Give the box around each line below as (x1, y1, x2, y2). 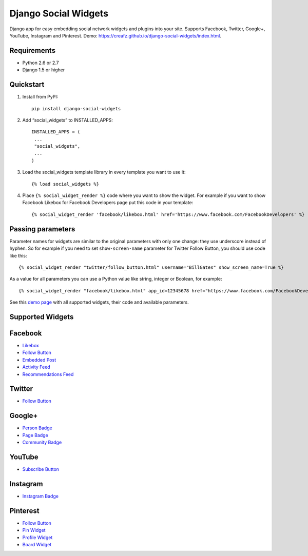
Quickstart (9, 80, 45, 89)
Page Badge (22, 432, 48, 438)
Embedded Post (22, 356, 56, 363)
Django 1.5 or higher (22, 67, 65, 73)
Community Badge (22, 439, 62, 446)
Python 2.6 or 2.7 (22, 59, 59, 66)
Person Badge (22, 425, 52, 431)
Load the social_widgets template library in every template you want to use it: (22, 169, 186, 175)
